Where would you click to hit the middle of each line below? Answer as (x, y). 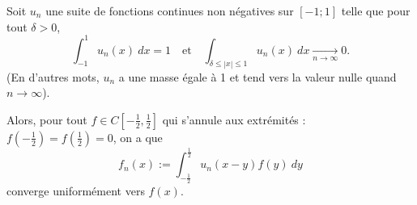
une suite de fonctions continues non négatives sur (170, 10)
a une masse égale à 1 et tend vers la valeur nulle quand (257, 76)
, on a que (138, 137)
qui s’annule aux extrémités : (234, 119)
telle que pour (376, 10)
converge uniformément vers (76, 191)
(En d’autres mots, (53, 76)
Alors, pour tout (47, 119)
